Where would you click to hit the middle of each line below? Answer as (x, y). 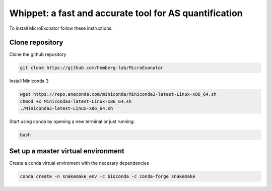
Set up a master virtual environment (67, 151)
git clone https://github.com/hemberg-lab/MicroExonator (92, 68)
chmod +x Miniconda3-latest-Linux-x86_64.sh (76, 101)
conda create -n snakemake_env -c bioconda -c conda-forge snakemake (108, 176)
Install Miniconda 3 (29, 81)
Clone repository (36, 43)
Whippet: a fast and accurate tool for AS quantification (126, 13)
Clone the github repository (38, 54)
